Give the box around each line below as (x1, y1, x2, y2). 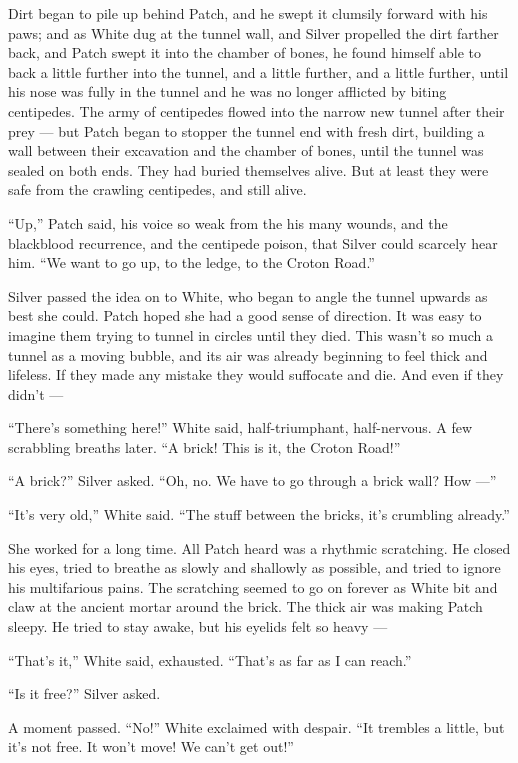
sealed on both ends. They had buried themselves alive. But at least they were (8, 159, 489, 180)
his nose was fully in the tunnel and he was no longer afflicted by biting (8, 81, 447, 102)
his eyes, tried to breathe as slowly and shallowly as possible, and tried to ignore (8, 557, 501, 578)
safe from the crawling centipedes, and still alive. (8, 179, 307, 200)
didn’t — (8, 383, 64, 404)
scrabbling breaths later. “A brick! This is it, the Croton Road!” (8, 436, 401, 457)
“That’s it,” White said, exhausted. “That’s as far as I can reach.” (8, 649, 412, 670)
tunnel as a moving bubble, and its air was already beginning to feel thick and (8, 344, 488, 365)
